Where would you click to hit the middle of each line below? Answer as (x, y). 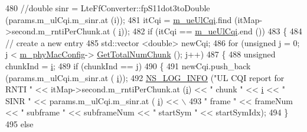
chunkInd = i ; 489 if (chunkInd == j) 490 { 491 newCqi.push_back (128, 65)
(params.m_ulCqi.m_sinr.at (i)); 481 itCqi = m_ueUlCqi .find (119, 19)
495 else (19, 123)
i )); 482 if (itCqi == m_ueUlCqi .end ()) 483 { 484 (210, 31)
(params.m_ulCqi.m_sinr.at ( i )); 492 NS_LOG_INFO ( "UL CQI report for (145, 77)
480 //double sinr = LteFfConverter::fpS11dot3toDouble (108, 8)
